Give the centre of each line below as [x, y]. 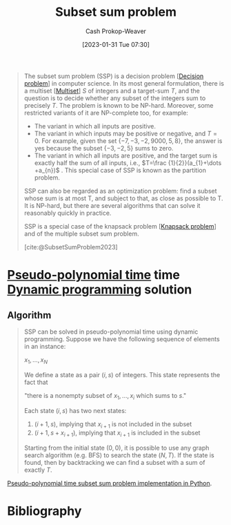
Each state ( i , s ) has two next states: [75, 410]
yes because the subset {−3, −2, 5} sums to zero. [104, 148]
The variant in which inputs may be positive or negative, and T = [125, 133]
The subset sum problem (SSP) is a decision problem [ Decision [114, 76]
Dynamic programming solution [100, 290]
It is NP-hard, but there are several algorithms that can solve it [112, 205]
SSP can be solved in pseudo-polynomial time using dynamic [111, 332]
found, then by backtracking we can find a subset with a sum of [114, 463]
